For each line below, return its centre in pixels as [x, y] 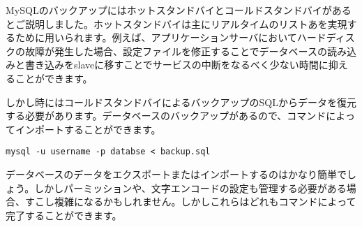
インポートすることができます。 [88, 129]
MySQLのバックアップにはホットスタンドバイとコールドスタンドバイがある [179, 10]
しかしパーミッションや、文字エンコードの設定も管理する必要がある [190, 188]
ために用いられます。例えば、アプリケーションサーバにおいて [156, 37]
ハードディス [326, 37]
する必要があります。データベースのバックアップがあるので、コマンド [166, 116]
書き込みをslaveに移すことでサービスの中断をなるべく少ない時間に [176, 65]
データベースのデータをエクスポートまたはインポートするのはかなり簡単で [176, 174]
